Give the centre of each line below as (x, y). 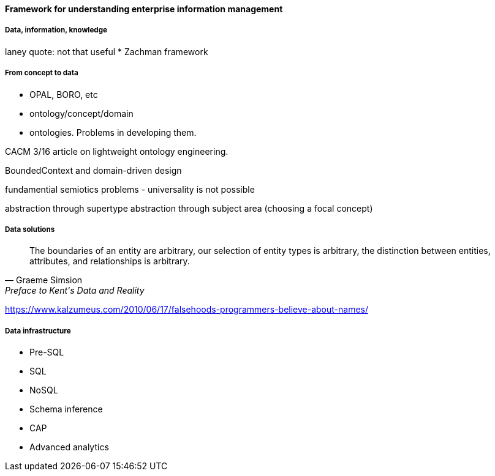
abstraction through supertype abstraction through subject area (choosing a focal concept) (189, 208)
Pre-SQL (47, 352)
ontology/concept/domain (81, 113)
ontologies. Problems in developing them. (113, 132)
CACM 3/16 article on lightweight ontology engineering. (117, 151)
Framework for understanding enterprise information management (144, 9)
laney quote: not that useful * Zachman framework (107, 51)
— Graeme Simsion (44, 280)
